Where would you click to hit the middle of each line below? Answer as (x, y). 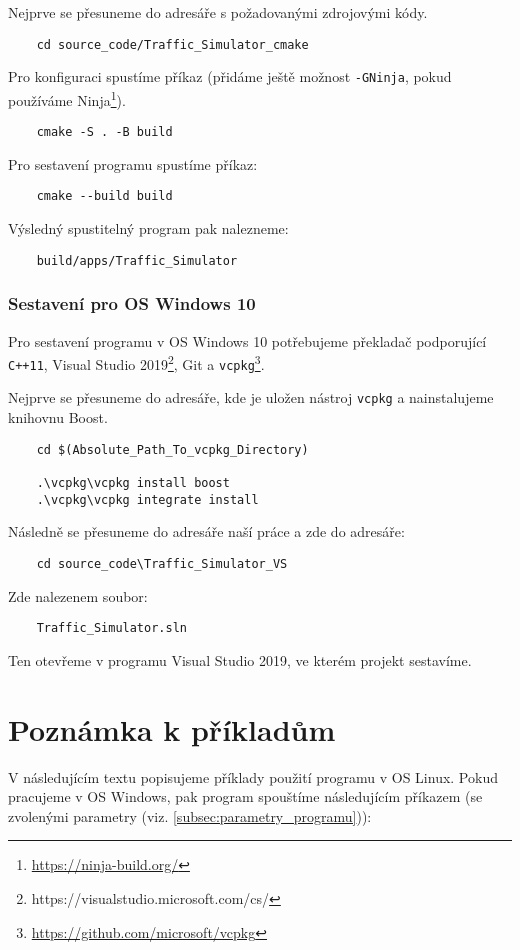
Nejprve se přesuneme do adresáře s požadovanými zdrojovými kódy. (218, 12)
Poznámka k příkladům (172, 728)
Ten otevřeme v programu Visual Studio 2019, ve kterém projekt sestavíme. (240, 659)
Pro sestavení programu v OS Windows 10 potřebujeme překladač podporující (247, 340)
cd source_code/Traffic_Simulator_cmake (172, 44)
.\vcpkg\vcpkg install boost (133, 483)
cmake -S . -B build (104, 132)
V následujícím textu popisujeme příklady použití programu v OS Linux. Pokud (253, 776)
